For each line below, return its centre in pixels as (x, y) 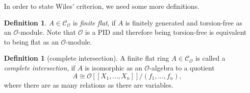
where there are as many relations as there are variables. (89, 84)
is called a (210, 58)
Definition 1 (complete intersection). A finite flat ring (87, 58)
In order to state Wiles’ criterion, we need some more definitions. (102, 6)
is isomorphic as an (114, 67)
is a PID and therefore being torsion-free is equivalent (166, 32)
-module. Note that (47, 32)
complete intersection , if (40, 67)
